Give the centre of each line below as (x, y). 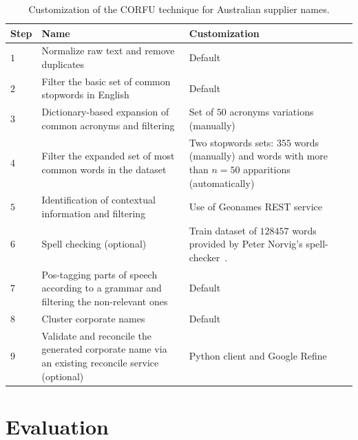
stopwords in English (85, 95)
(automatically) (222, 183)
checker (204, 257)
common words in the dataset (104, 169)
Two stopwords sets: (231, 142)
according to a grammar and (102, 288)
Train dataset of (223, 230)
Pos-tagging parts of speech (99, 274)
